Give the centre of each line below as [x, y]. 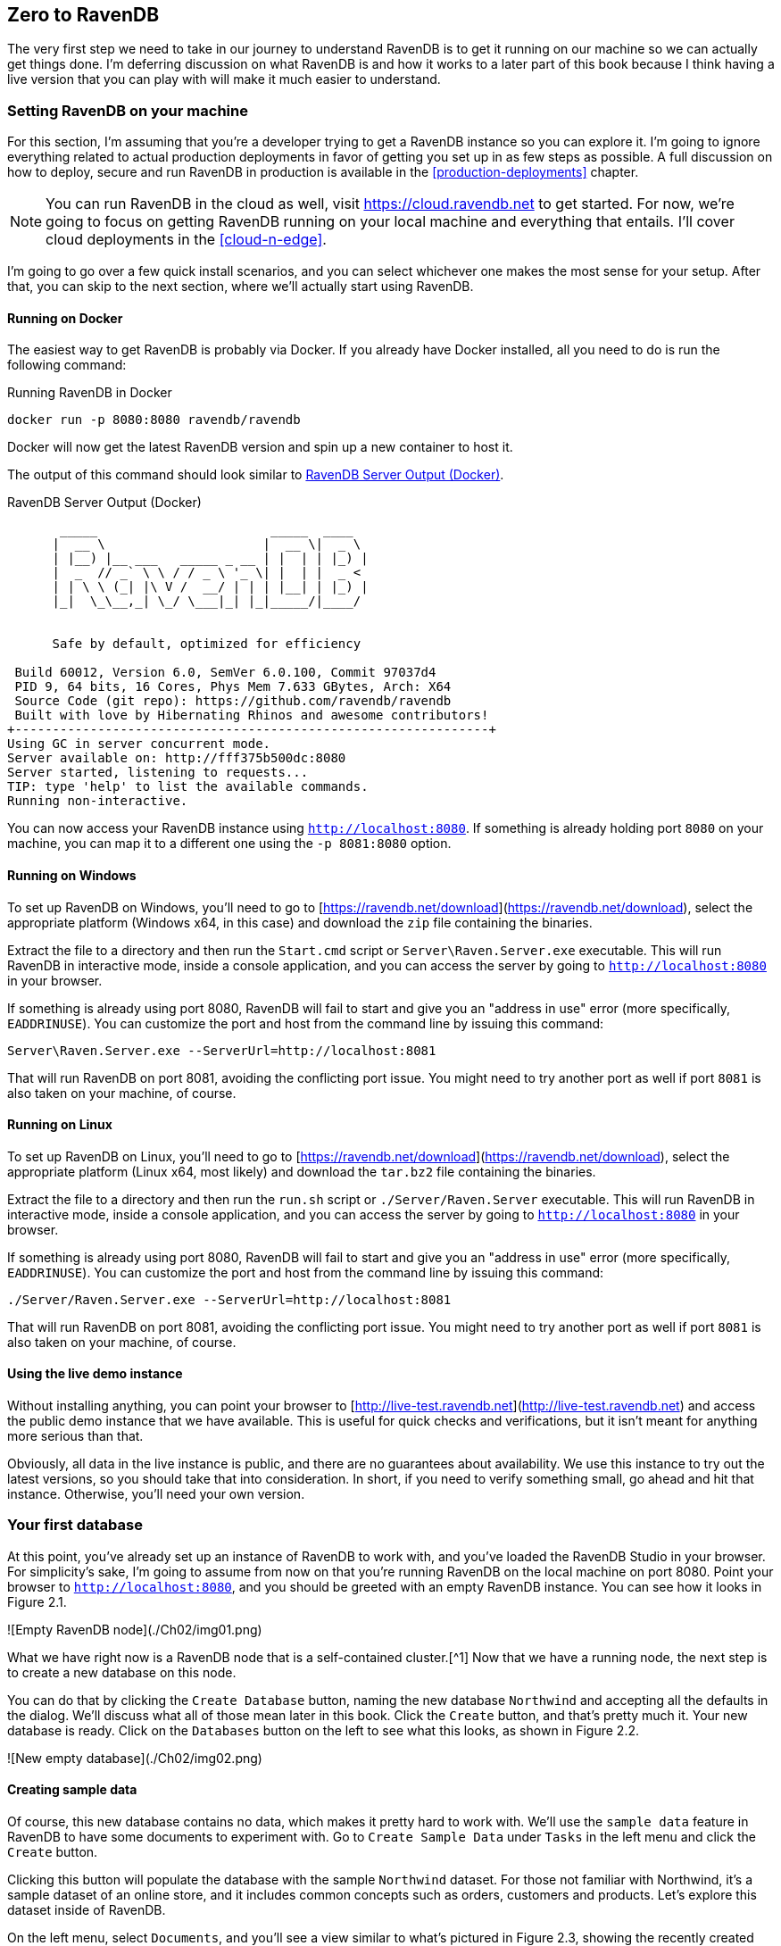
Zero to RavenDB [83, 15]
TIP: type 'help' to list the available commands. [188, 787]
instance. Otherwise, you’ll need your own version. [156, 1494]
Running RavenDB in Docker [90, 393]
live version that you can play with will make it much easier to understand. [224, 79]
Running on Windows [72, 875]
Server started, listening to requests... [158, 773]
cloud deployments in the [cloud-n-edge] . [186, 240]
